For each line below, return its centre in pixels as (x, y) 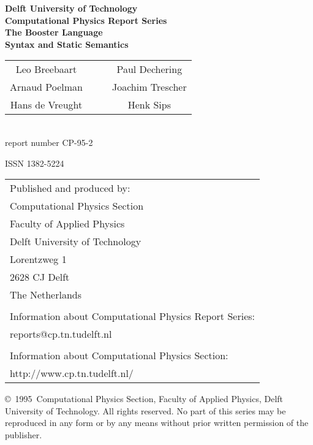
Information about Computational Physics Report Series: (133, 316)
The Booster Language (54, 32)
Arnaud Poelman (46, 87)
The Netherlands (46, 295)
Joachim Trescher (149, 87)
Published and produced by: (70, 188)
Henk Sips (149, 105)
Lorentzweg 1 (38, 259)
